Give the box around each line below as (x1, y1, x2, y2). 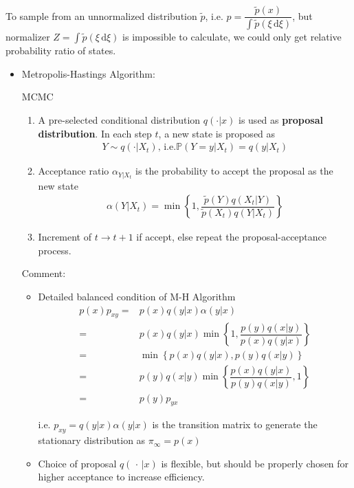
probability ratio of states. (5, 43, 116, 58)
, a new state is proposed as (158, 126, 276, 140)
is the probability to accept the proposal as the (135, 164, 333, 178)
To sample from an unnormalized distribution (5, 8, 197, 23)
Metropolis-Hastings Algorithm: (21, 66, 155, 80)
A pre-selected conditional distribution (38, 112, 201, 126)
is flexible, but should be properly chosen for (161, 456, 349, 470)
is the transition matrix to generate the (152, 417, 318, 432)
